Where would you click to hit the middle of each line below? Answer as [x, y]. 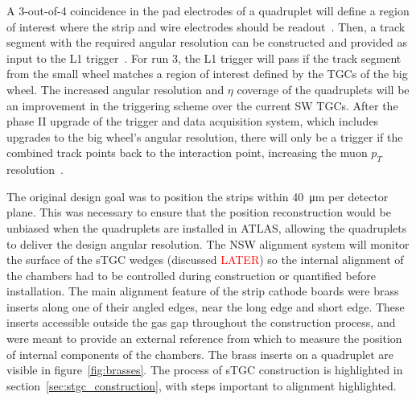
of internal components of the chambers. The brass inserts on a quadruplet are [200, 354]
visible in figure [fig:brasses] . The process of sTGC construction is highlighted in [205, 370]
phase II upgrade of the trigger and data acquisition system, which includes [193, 121]
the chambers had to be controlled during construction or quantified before [191, 275]
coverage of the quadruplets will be [323, 89]
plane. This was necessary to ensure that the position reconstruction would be [199, 212]
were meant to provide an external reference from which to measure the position [204, 338]
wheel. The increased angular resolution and [115, 89]
